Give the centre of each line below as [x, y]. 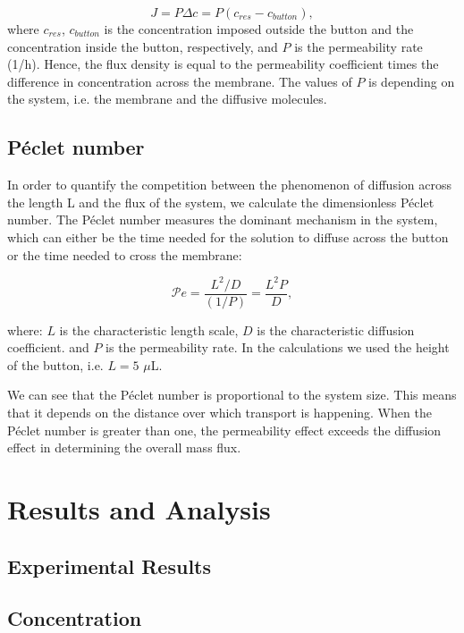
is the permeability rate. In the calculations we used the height [278, 347]
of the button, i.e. [55, 364]
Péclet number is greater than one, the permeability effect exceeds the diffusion [224, 430]
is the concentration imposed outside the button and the [259, 29]
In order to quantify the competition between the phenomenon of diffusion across [229, 185]
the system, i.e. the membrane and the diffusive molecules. [167, 99]
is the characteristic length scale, [149, 329]
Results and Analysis [139, 509]
